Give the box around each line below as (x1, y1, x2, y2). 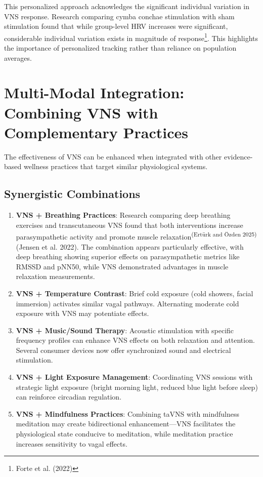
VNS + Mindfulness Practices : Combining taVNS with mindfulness (16, 408, 239, 419)
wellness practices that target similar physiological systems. (23, 161, 208, 172)
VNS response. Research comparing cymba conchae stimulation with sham (4, 11, 235, 21)
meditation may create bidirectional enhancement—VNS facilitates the (16, 418, 236, 429)
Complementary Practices (4, 122, 188, 142)
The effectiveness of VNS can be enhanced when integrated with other (4, 151, 222, 162)
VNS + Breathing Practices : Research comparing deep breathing (16, 210, 231, 220)
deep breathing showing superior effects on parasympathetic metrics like (16, 251, 240, 262)
